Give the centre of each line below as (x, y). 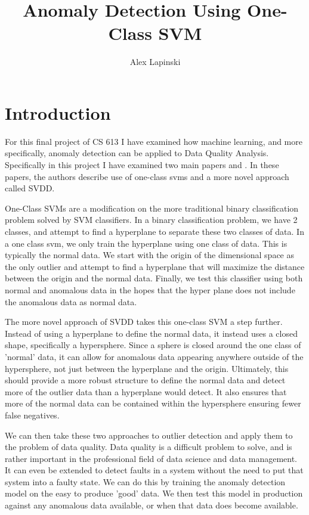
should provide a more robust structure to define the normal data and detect (145, 380)
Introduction (58, 112)
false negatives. (32, 415)
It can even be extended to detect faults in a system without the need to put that (154, 470)
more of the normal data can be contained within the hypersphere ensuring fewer (153, 403)
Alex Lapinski (155, 62)
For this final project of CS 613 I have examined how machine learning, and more (154, 141)
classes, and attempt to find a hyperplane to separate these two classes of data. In (154, 231)
